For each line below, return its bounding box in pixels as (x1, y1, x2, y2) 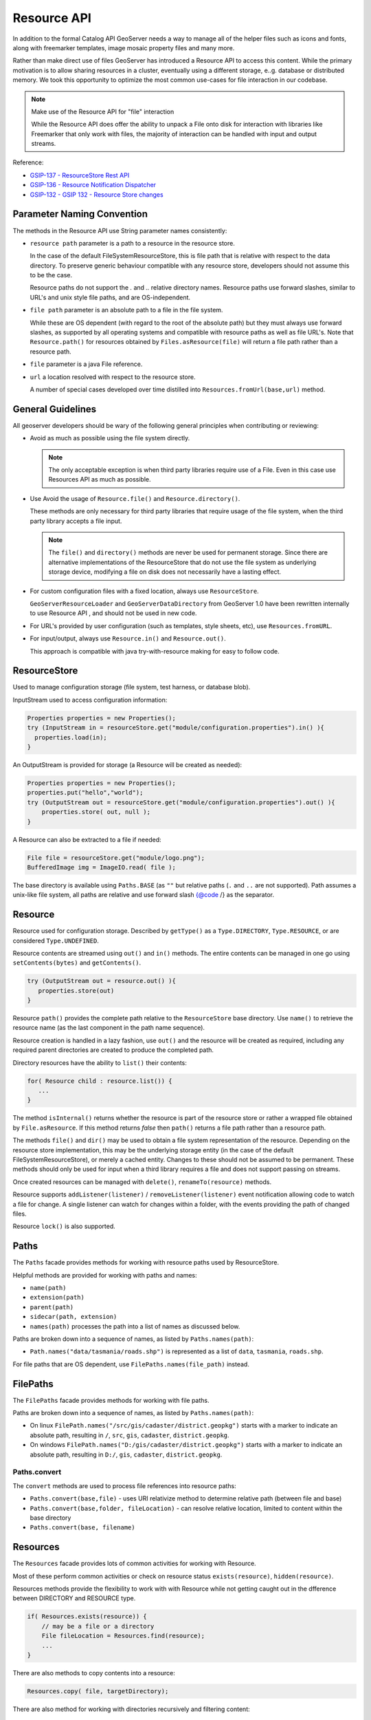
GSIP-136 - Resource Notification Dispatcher (30, 181, 157, 189)
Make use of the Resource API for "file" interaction (31, 107, 175, 116)
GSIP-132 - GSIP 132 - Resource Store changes (30, 190, 164, 199)
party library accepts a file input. (30, 517, 122, 525)
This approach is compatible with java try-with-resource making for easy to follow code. (30, 647, 280, 655)
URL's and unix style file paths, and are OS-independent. (30, 293, 191, 301)
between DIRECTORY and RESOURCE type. (12, 1594, 136, 1602)
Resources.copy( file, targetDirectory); (27, 1687, 169, 1695)
